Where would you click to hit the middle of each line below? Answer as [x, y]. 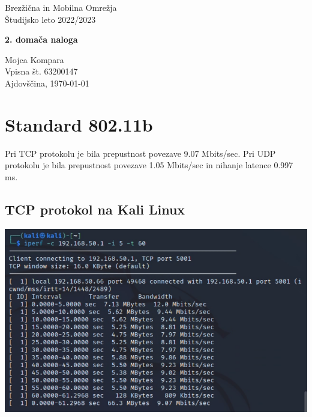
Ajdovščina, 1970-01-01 [47, 83]
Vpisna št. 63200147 [41, 71]
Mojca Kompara [34, 59]
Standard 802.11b [79, 124]
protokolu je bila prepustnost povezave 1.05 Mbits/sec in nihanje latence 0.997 [149, 165]
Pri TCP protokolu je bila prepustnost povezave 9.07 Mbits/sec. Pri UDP [140, 153]
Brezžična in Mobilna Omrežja [61, 7]
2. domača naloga [41, 39]
